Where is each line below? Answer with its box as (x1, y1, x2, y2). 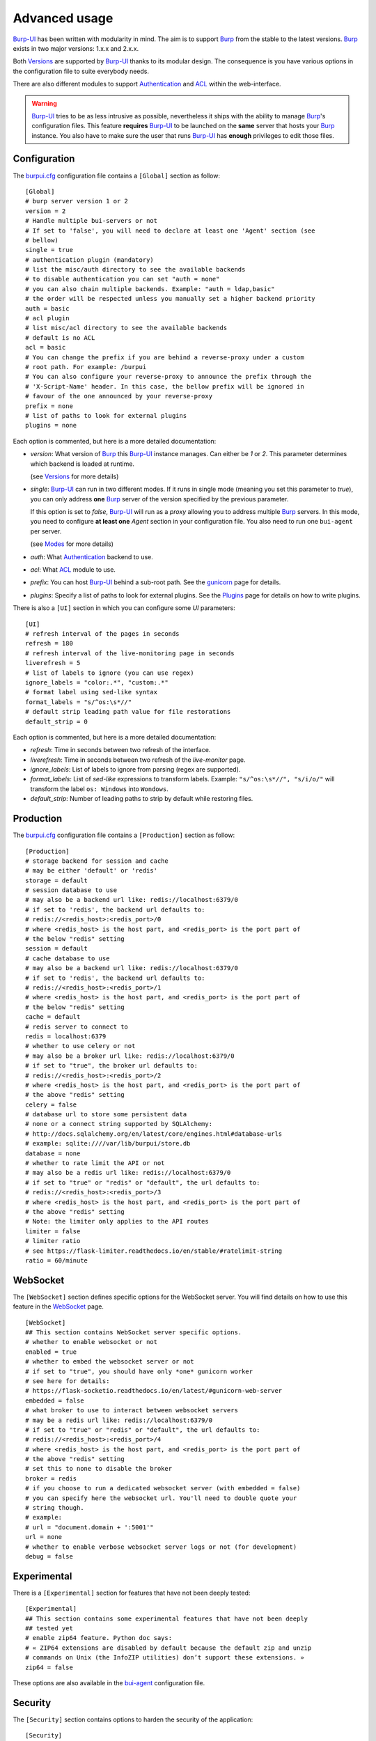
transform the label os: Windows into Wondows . (30, 784, 169, 793)
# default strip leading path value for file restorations (25, 708, 231, 716)
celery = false (25, 1100, 77, 1109)
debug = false (25, 1553, 73, 1560)
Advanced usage (13, 10, 113, 26)
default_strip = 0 (25, 717, 88, 726)
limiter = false (25, 1227, 81, 1235)
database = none (25, 1149, 81, 1157)
